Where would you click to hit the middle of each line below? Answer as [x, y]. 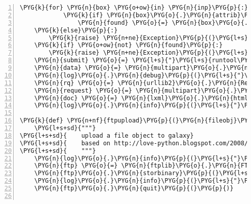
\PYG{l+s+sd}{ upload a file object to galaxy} [107, 135]
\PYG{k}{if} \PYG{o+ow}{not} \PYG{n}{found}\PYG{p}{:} [128, 45]
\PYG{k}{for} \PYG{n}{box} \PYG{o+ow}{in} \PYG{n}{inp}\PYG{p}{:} [134, 8]
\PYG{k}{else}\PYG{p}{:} [76, 30]
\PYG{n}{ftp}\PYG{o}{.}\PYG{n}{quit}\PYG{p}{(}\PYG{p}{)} [134, 188]
